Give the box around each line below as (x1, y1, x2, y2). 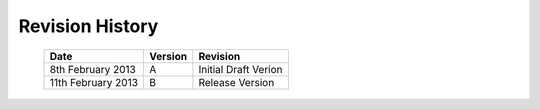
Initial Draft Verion (198, 62, 284, 76)
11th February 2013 (49, 75, 139, 89)
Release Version (198, 75, 275, 89)
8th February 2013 (49, 62, 137, 76)
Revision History (18, 15, 159, 37)
